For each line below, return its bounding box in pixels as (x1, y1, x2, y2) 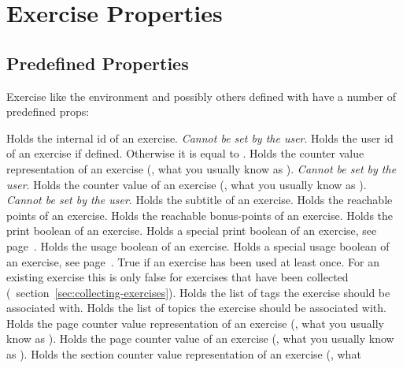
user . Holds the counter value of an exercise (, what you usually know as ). (6, 176, 367, 192)
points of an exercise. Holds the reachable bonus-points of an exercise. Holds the (6, 206, 394, 223)
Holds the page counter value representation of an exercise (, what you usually (6, 314, 384, 331)
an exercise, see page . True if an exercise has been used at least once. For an (6, 253, 380, 269)
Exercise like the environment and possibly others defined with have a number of (6, 87, 396, 104)
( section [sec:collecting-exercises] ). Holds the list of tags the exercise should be (6, 284, 390, 300)
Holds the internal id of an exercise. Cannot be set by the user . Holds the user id (6, 129, 394, 146)
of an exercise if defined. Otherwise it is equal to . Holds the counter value (6, 145, 364, 162)
